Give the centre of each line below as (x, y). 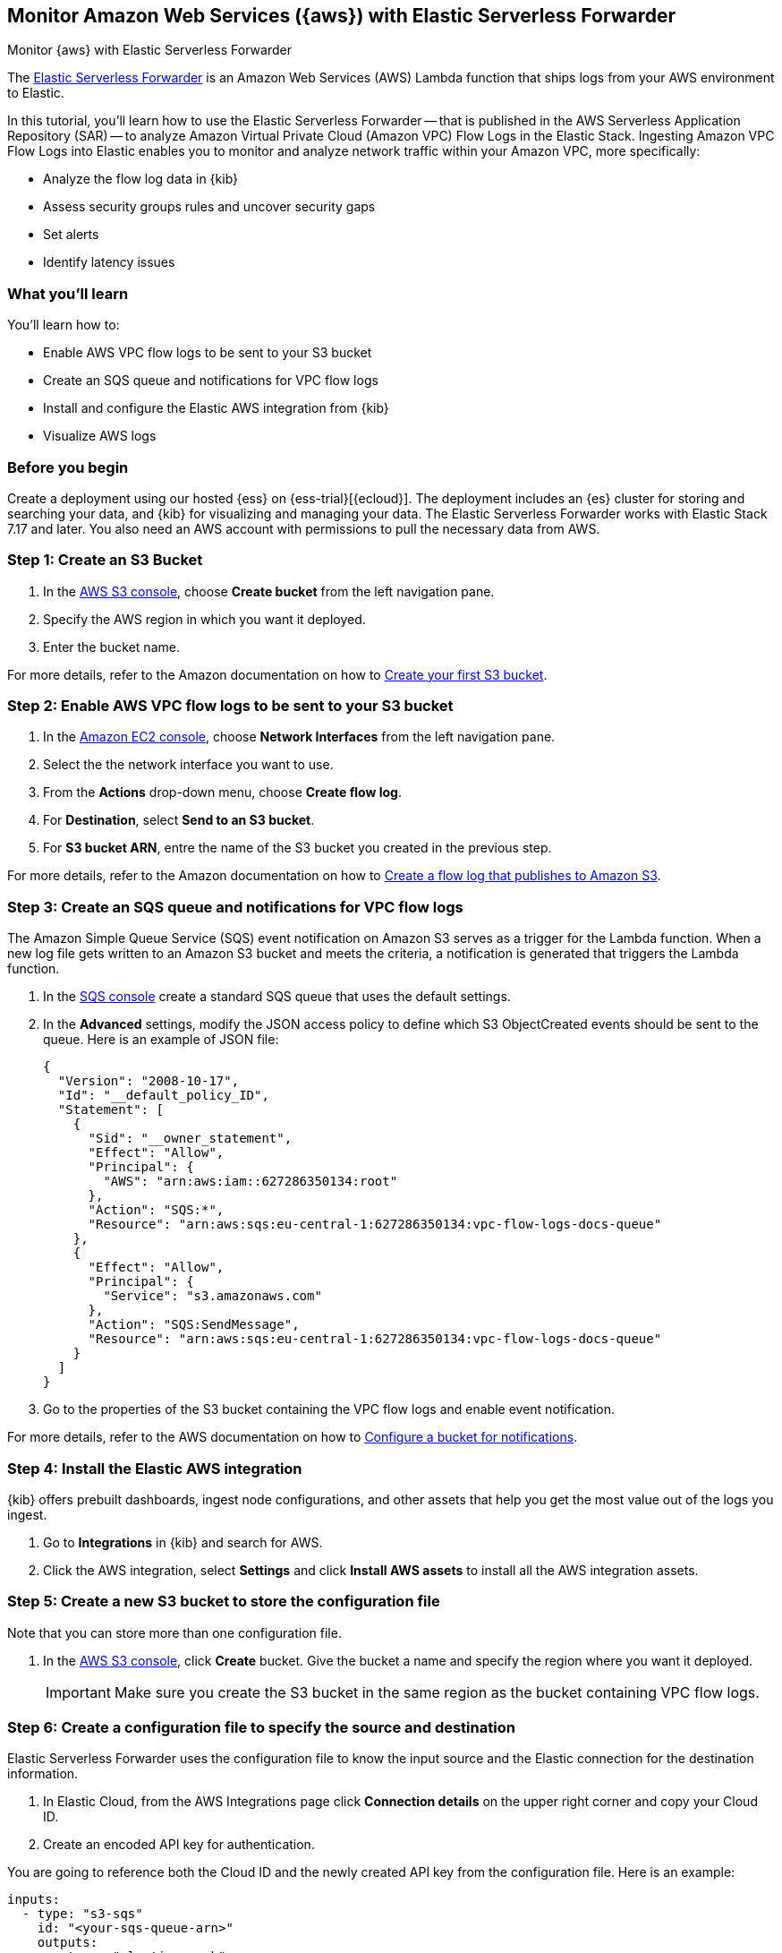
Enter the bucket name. (111, 647)
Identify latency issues (109, 262)
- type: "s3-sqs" (82, 1914)
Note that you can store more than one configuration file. (174, 1632)
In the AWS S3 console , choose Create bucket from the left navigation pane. (269, 591)
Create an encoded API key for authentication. (179, 1845)
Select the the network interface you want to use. (188, 765)
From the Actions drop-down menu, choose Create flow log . (222, 792)
